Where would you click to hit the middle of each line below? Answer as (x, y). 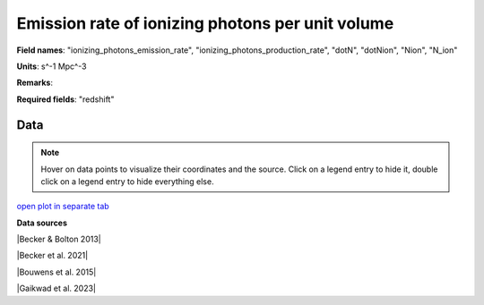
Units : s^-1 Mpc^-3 (52, 66)
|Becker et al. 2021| (52, 256)
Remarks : (35, 83)
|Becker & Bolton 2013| (59, 239)
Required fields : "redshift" (65, 99)
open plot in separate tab (63, 207)
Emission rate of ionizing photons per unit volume (205, 23)
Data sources (42, 223)
